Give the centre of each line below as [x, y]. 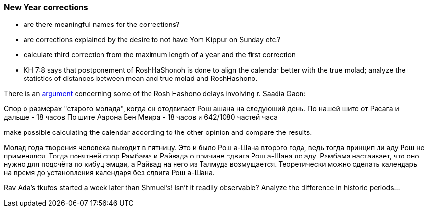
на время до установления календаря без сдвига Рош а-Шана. [109, 173]
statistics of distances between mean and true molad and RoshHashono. [141, 79]
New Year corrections [46, 7]
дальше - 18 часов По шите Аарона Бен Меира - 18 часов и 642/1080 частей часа [141, 117]
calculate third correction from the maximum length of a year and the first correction [160, 55]
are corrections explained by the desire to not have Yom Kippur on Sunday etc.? [152, 40]
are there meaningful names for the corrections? [102, 25]
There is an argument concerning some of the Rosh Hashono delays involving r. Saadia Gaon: [155, 94]
